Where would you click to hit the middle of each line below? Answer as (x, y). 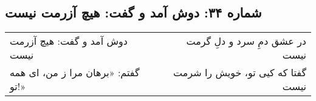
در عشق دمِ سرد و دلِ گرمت (246, 41)
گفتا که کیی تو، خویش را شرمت (240, 73)
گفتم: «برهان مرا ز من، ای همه (75, 73)
